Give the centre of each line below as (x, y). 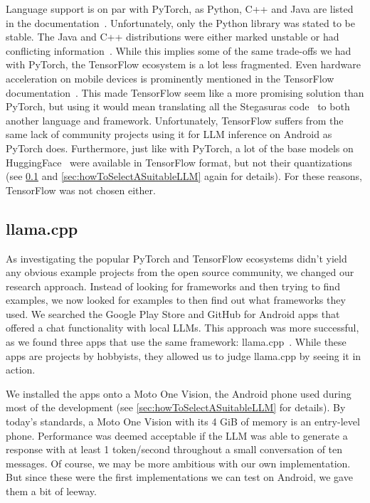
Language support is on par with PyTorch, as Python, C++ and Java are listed (180, 9)
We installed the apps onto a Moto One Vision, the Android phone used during (179, 393)
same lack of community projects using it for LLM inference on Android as (169, 134)
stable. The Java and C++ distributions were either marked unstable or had (173, 37)
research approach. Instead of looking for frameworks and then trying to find (173, 286)
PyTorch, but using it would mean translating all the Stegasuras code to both (178, 106)
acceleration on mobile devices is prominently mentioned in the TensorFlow (170, 78)
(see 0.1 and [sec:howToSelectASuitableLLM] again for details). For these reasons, (184, 176)
